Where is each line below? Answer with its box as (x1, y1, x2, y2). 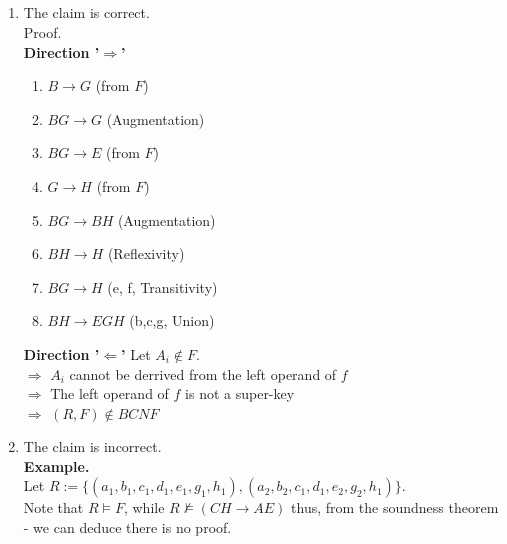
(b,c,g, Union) (129, 310, 215, 331)
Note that (23, 497, 84, 518)
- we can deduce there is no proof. (23, 517, 232, 538)
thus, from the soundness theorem (291, 497, 499, 518)
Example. (23, 455, 90, 476)
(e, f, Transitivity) (107, 276, 218, 297)
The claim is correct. (23, 2, 150, 23)
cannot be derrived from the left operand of (69, 363, 337, 384)
